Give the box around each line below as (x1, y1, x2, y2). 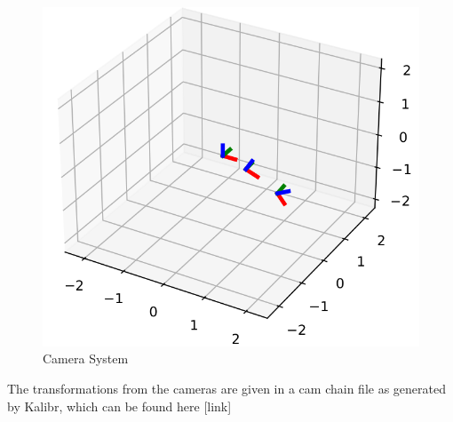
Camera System (43, 349, 129, 368)
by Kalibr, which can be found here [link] (7, 396, 232, 415)
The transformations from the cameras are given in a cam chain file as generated (7, 379, 446, 398)
